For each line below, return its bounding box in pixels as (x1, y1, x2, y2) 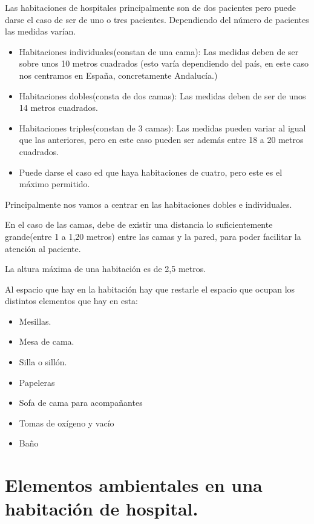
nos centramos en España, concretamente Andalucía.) (19, 68, 218, 81)
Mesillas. (19, 314, 51, 327)
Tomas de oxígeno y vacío (19, 416, 114, 429)
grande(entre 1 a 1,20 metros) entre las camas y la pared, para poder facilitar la (5, 230, 301, 242)
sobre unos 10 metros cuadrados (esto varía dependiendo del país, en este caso (19, 57, 309, 70)
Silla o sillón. (19, 356, 67, 368)
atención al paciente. (5, 242, 81, 254)
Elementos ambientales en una (5, 473, 263, 497)
